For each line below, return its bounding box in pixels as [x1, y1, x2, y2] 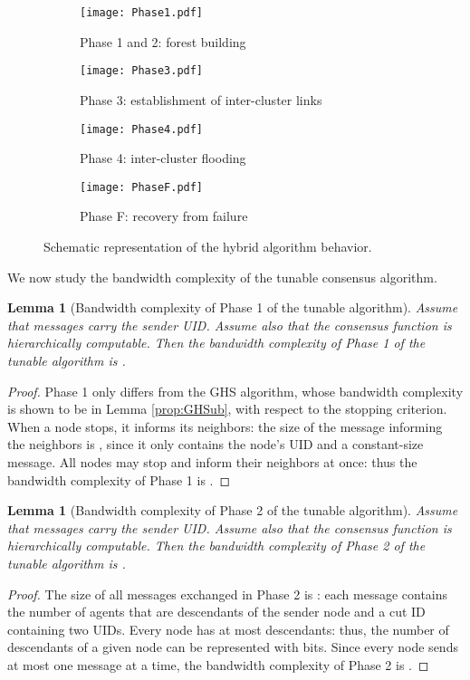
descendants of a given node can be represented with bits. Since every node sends [7, 637, 458, 656]
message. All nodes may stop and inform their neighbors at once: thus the [7, 452, 417, 471]
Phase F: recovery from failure [80, 206, 248, 225]
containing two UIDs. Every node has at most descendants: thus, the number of [7, 619, 449, 638]
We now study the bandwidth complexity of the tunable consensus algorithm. [7, 267, 437, 286]
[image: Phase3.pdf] [80, 64, 204, 78]
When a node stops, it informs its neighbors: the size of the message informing [7, 417, 443, 436]
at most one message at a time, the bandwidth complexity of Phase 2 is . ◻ [7, 655, 429, 674]
